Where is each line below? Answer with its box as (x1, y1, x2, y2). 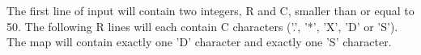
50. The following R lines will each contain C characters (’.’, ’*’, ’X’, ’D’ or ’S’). (6, 18, 398, 34)
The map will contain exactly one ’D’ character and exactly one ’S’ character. (6, 33, 392, 50)
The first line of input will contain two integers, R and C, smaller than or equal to (6, 2, 415, 18)
